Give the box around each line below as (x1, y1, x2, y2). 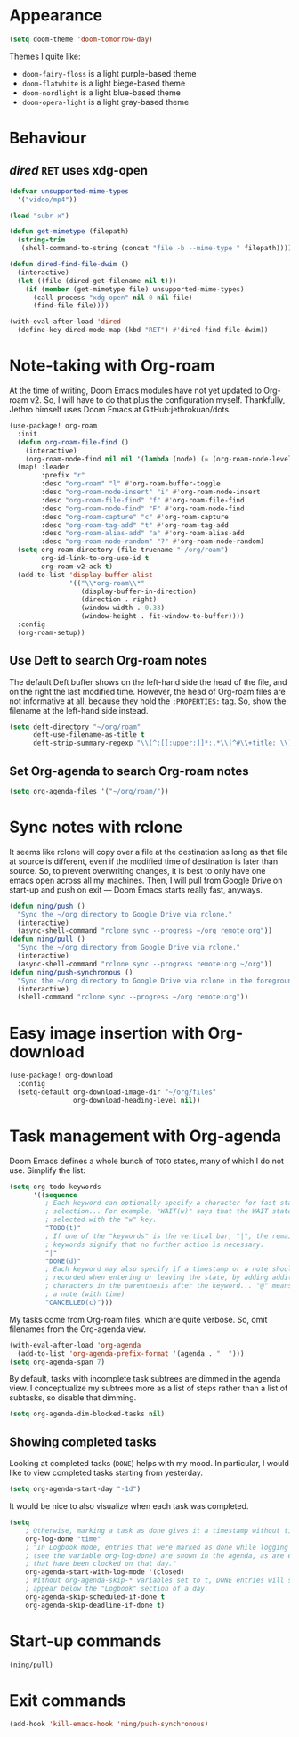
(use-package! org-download (9, 1071, 114, 1081)
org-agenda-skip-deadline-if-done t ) (25, 1601, 166, 1610)
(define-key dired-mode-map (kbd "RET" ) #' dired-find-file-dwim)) (17, 326, 269, 335)
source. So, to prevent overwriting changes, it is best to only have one (9, 865, 266, 876)
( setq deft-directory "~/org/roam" (9, 722, 141, 731)
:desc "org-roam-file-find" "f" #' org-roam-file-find (41, 495, 245, 504)
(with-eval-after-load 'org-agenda (9, 1341, 141, 1350)
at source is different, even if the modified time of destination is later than (9, 856, 279, 867)
